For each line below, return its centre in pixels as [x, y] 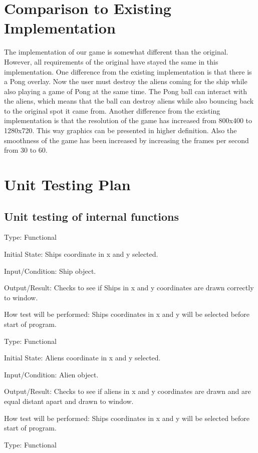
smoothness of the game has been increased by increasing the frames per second [126, 140]
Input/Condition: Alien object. [51, 374]
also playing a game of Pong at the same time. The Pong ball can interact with [126, 91]
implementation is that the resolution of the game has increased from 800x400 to [128, 120]
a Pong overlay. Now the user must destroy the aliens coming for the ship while [126, 81]
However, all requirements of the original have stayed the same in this [111, 61]
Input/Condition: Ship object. [50, 271]
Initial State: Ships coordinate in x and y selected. [81, 254]
